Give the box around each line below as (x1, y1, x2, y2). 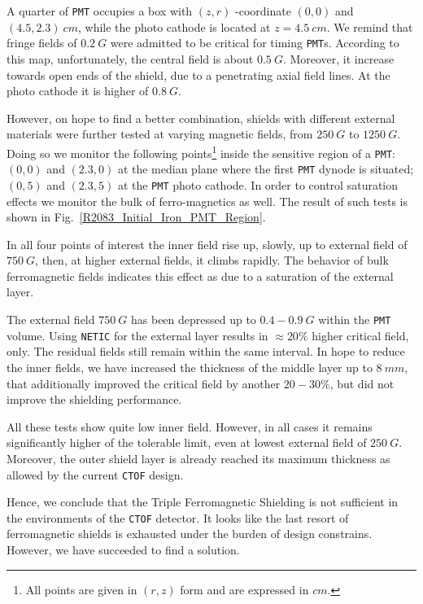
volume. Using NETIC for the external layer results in (7, 326, 268, 344)
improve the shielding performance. (7, 391, 182, 408)
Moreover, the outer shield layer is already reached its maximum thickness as (7, 449, 390, 466)
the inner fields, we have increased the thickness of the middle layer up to (7, 358, 373, 375)
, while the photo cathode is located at (77, 18, 271, 35)
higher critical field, (312, 326, 409, 344)
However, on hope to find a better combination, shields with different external (7, 109, 395, 126)
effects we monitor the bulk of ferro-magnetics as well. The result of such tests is (7, 192, 408, 209)
